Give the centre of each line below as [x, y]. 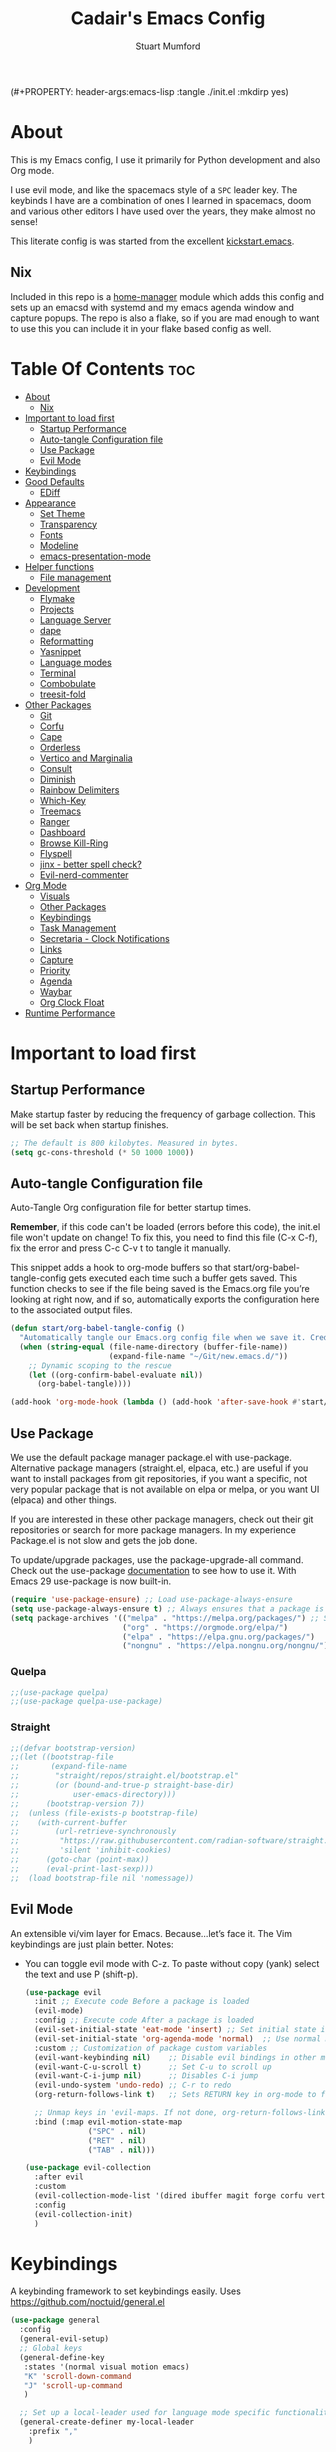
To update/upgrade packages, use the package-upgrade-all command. [157, 1560]
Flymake [57, 598]
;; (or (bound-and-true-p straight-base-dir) [122, 1785]
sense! [24, 221]
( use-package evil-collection [88, 2168]
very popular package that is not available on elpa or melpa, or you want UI [165, 1489]
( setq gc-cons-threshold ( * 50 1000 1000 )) [102, 1152]
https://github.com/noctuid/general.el [87, 2302]
